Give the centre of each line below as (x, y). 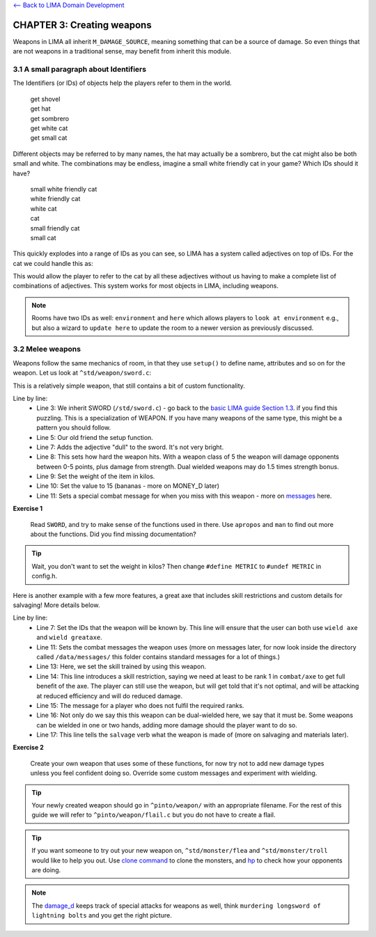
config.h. (45, 576)
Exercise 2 (29, 748)
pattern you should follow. (74, 427)
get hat (40, 109)
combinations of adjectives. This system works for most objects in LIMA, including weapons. (146, 286)
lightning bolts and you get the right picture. (102, 915)
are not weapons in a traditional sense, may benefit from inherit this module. (122, 52)
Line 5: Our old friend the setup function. (95, 437)
